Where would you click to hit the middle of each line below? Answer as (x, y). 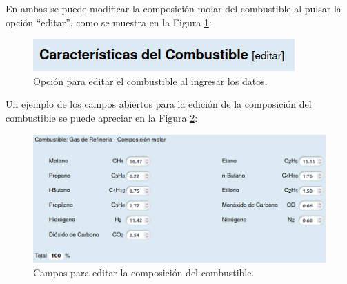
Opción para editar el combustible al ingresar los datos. (150, 81)
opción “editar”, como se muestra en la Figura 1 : (109, 22)
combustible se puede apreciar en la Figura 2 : (102, 117)
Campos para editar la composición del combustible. (144, 272)
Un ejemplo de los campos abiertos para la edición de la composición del (159, 104)
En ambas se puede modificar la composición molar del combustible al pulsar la (173, 8)
